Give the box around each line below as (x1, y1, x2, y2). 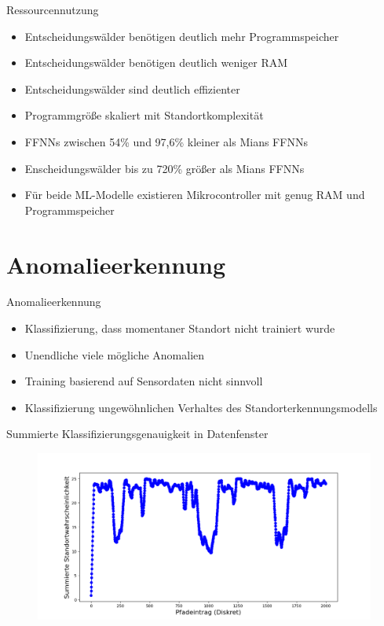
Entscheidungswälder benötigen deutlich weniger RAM (24, 54, 288, 71)
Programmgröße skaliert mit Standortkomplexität (24, 107, 264, 123)
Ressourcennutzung (6, 2, 99, 17)
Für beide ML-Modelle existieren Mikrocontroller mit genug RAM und (24, 186, 365, 203)
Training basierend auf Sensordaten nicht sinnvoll (24, 373, 263, 389)
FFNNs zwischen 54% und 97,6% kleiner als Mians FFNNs (24, 133, 308, 149)
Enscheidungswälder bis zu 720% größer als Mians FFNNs (24, 160, 305, 176)
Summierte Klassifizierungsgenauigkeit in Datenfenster (6, 425, 269, 442)
